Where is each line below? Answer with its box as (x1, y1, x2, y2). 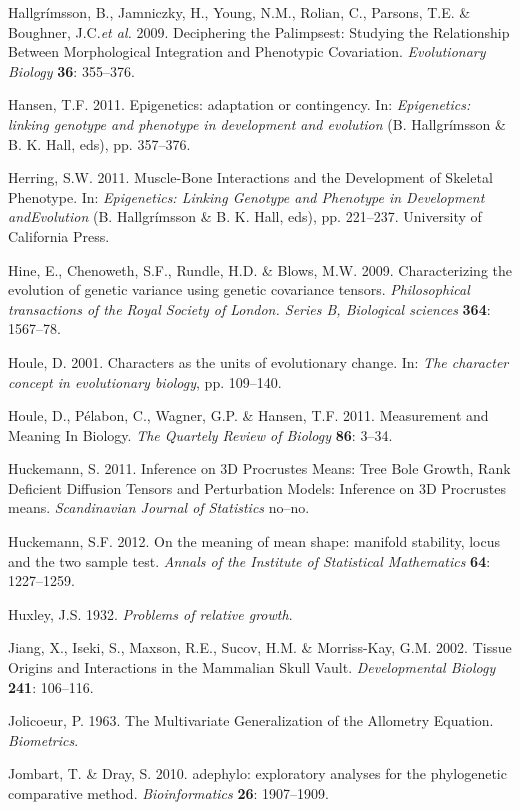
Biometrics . (8, 729, 79, 750)
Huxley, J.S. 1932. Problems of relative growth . (8, 603, 293, 624)
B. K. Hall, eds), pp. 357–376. (8, 133, 191, 154)
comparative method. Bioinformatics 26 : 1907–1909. (8, 783, 330, 803)
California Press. (8, 225, 110, 246)
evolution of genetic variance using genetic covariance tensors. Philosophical (8, 279, 470, 300)
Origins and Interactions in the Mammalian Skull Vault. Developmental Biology (8, 657, 496, 678)
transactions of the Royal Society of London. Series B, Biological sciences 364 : (8, 298, 491, 319)
